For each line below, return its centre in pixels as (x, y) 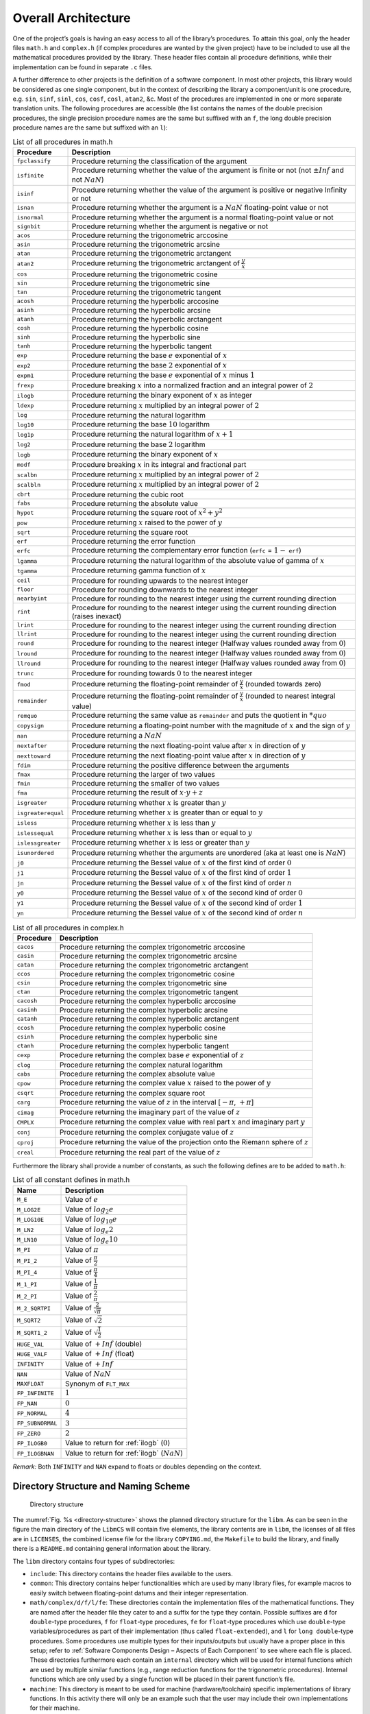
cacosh (27, 1001)
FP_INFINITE (35, 1393)
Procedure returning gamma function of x (139, 570)
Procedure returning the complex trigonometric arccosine (152, 947)
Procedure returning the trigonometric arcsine (146, 244)
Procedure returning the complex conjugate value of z (147, 1132)
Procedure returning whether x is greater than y (149, 802)
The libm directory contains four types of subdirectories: (94, 1561)
